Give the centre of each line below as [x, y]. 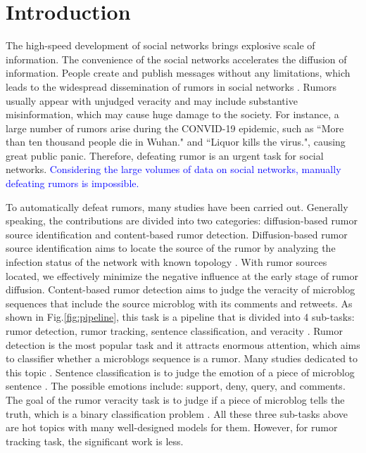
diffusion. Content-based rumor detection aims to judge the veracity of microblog [181, 289]
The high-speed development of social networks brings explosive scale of [160, 45]
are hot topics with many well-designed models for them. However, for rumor [172, 427]
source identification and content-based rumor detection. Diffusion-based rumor [177, 234]
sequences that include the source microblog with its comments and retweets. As [179, 303]
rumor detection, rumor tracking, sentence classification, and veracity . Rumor [175, 331]
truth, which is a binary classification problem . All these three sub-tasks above [177, 413]
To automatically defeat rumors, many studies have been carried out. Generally [177, 206]
